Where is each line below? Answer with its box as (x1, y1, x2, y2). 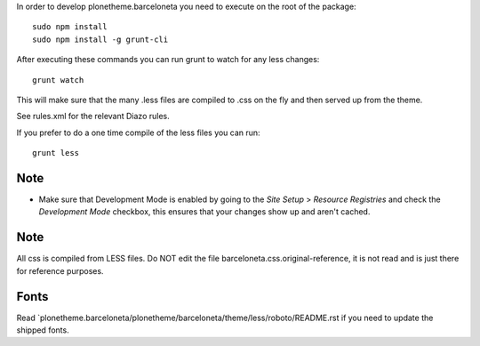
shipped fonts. (16, 325, 70, 335)
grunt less (32, 148, 80, 158)
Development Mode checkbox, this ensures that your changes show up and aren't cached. (38, 206, 371, 217)
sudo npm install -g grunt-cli (32, 34, 169, 44)
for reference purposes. (16, 265, 104, 276)
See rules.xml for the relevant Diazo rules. (16, 111, 171, 122)
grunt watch (32, 75, 84, 84)
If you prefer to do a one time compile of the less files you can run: (16, 127, 261, 138)
